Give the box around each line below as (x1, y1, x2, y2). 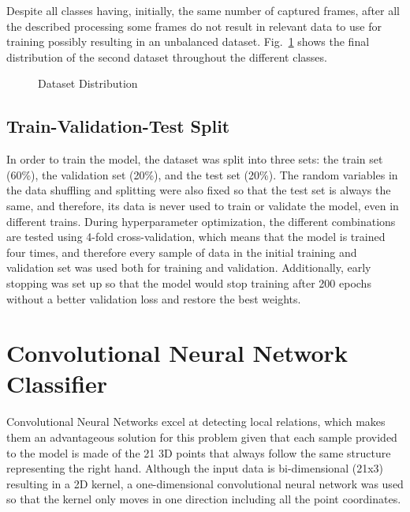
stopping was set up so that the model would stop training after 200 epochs (6, 274, 371, 291)
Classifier (6, 367, 108, 400)
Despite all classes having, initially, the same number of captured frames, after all (6, 2, 400, 18)
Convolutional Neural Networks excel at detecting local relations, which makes (6, 413, 386, 430)
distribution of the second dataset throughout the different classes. (6, 48, 327, 65)
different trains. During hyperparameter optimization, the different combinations (6, 213, 396, 229)
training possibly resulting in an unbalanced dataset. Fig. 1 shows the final (6, 33, 370, 50)
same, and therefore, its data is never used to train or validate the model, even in (6, 197, 399, 213)
